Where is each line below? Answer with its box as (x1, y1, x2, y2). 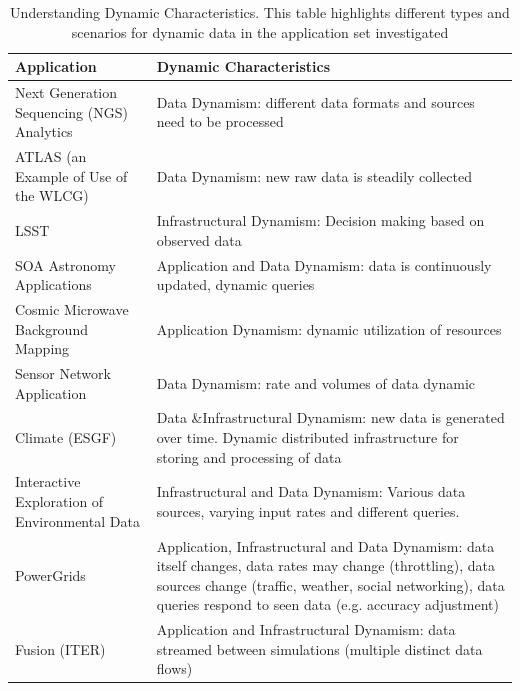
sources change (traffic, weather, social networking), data (156, 574, 505, 595)
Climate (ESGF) (15, 427, 117, 448)
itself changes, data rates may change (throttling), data (156, 555, 495, 576)
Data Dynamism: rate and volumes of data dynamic (156, 372, 476, 393)
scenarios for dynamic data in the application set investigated (71, 21, 449, 42)
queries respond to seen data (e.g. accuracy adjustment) (156, 594, 499, 615)
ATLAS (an (15, 146, 87, 167)
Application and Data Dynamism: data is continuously (156, 254, 492, 275)
